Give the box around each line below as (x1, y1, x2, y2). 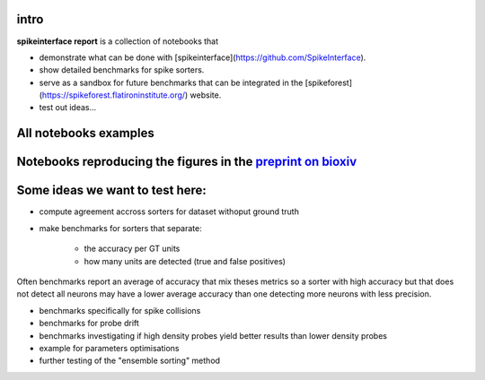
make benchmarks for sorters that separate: (39, 222, 202, 233)
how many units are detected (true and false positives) (84, 255, 287, 266)
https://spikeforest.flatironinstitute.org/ (41, 90, 186, 100)
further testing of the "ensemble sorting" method (39, 355, 220, 367)
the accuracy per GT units (84, 243, 181, 255)
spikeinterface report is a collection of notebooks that (16, 36, 219, 47)
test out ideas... (39, 102, 97, 113)
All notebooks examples (16, 125, 154, 141)
